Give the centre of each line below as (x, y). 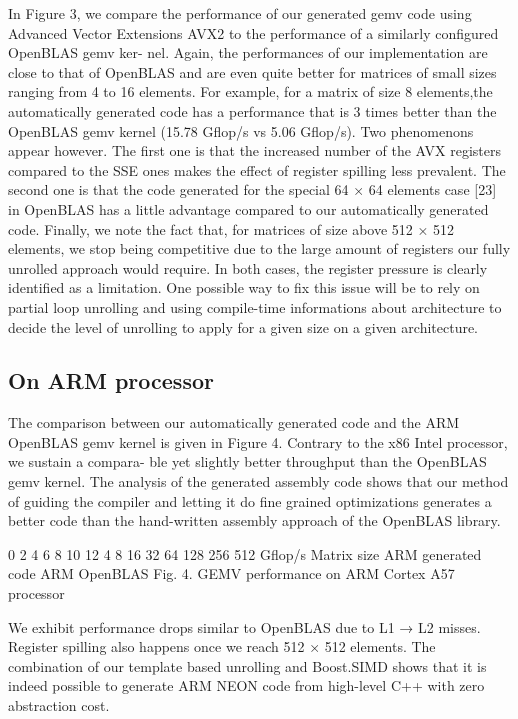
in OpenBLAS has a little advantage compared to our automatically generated (248, 208)
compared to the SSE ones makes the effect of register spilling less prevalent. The (257, 169)
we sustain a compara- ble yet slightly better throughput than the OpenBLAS (247, 461)
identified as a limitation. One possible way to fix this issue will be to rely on (244, 287)
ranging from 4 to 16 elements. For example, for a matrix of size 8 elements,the (250, 91)
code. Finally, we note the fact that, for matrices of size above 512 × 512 (231, 228)
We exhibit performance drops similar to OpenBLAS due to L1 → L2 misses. (244, 626)
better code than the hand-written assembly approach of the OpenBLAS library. (254, 520)
